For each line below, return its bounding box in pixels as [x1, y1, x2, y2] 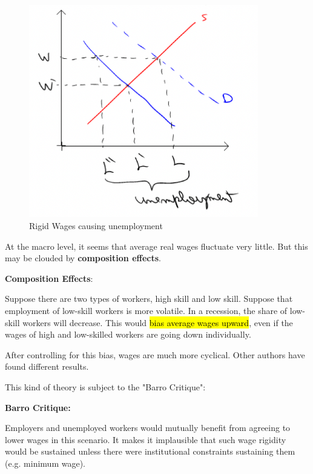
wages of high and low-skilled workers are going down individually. [5, 328, 251, 341]
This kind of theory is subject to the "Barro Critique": [5, 380, 206, 393]
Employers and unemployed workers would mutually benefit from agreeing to [5, 421, 291, 434]
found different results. [5, 360, 89, 373]
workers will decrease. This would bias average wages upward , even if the [22, 316, 293, 329]
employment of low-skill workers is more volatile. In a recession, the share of [5, 304, 288, 316]
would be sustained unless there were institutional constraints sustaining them [5, 445, 295, 458]
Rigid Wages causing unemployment [29, 219, 163, 232]
